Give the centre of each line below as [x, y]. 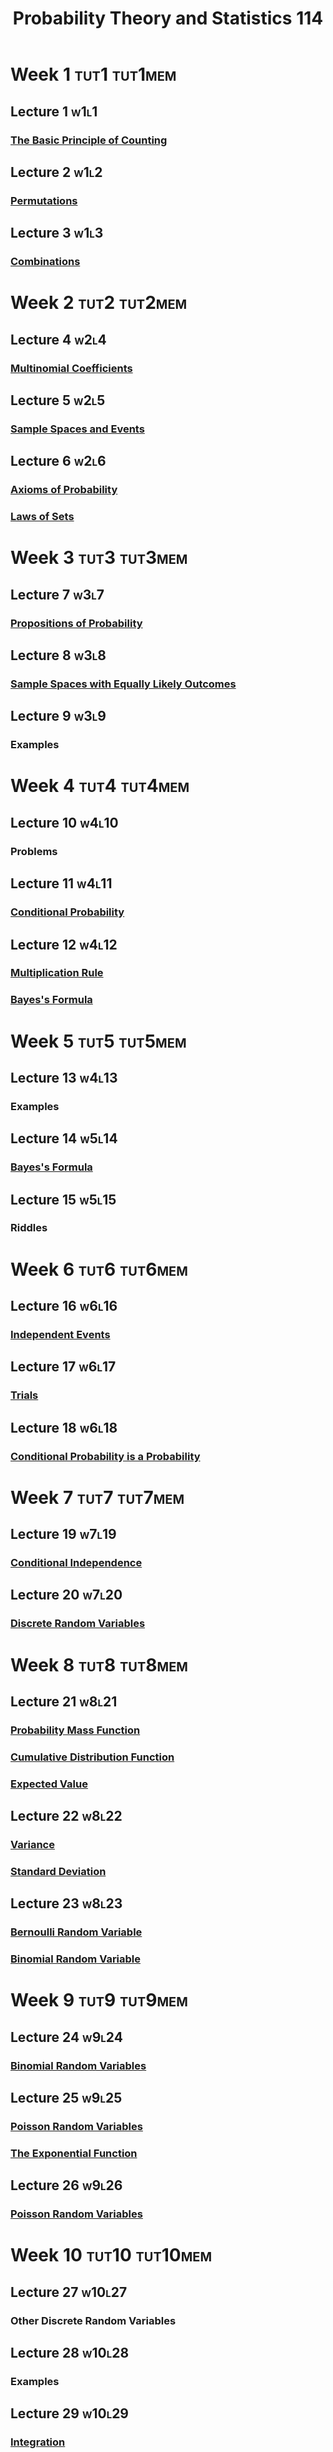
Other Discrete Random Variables [93, 2320]
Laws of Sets [42, 517]
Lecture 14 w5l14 [64, 1138]
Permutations [44, 200]
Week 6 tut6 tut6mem [99, 1269]
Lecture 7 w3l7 [57, 594]
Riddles [29, 1228]
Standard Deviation [58, 1871]
